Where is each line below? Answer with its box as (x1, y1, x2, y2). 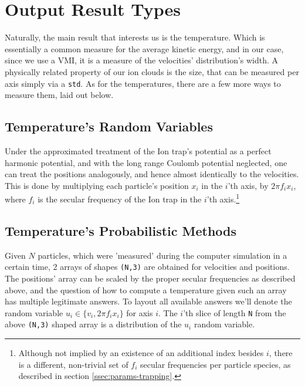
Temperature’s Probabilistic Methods (5, 221, 237, 239)
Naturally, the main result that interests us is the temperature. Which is (5, 31, 265, 43)
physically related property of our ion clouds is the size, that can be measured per (5, 65, 299, 77)
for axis (126, 306, 153, 319)
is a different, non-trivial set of (18, 358, 128, 370)
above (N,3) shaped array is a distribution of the (5, 318, 182, 330)
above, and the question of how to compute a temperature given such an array (5, 283, 287, 296)
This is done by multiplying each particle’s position (5, 179, 189, 191)
